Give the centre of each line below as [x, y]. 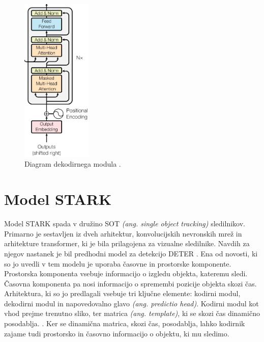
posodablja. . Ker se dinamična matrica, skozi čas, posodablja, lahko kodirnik [125, 323]
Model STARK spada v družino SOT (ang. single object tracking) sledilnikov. [125, 223]
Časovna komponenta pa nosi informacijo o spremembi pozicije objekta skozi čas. [130, 283]
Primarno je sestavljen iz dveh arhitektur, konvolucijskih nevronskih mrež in [123, 233]
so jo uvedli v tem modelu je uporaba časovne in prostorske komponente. [118, 263]
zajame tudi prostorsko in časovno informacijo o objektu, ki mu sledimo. [117, 333]
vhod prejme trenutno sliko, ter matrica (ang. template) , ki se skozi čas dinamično [132, 313]
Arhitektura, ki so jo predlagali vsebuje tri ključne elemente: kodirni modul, [122, 293]
